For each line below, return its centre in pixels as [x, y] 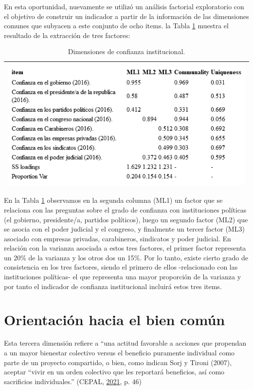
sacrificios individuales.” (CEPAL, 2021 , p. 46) [73, 381]
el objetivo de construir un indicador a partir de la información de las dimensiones [126, 16]
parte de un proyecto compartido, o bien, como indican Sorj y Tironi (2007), [118, 362]
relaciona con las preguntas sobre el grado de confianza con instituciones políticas [125, 209]
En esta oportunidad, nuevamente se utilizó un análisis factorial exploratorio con [124, 6]
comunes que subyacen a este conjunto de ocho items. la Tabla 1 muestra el [116, 26]
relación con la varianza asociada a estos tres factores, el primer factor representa [125, 248]
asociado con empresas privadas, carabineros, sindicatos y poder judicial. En [117, 238]
